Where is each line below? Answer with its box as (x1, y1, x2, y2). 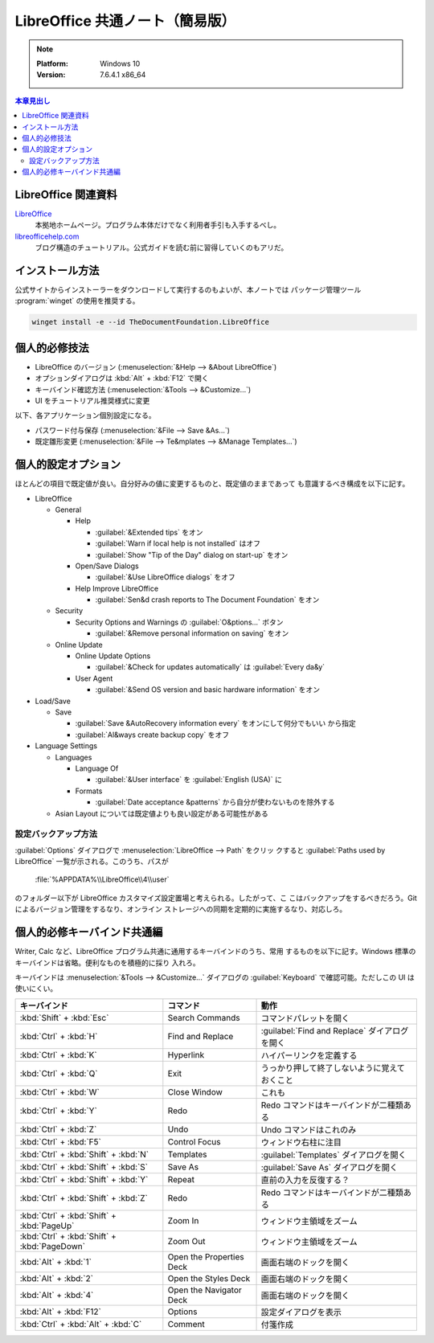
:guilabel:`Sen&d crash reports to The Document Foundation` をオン (95, 595, 320, 604)
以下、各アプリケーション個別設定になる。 (14, 411, 156, 420)
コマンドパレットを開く (260, 1013, 350, 1024)
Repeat (167, 1173, 194, 1185)
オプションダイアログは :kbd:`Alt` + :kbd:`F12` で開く (35, 374, 209, 383)
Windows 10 (100, 59, 141, 68)
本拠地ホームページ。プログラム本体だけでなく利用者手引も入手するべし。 (35, 220, 281, 230)
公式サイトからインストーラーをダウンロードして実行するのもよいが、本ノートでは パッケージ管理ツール (14, 285, 362, 295)
